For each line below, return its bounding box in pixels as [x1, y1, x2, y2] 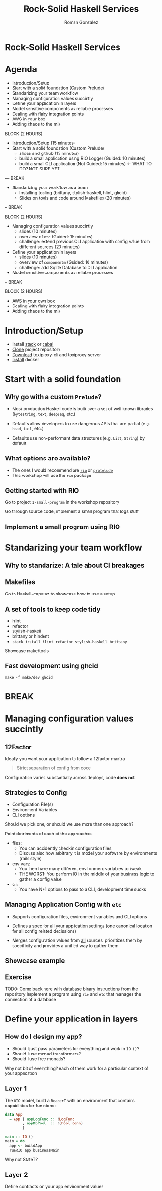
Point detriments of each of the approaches [5, 831, 92, 836]
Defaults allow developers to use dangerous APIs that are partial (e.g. [12, 420, 150, 426]
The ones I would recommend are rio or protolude [12, 467, 113, 473]
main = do [5, 1139, 25, 1144]
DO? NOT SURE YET [19, 166, 60, 171]
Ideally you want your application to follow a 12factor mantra [5, 756, 125, 762]
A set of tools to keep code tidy [5, 605, 101, 613]
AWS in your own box [12, 298, 55, 304]
